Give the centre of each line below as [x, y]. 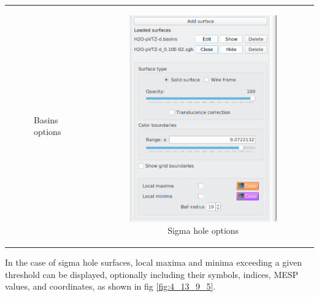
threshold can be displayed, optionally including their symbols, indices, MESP [152, 274]
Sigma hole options [203, 230]
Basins [46, 119]
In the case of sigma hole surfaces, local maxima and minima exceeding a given [154, 262]
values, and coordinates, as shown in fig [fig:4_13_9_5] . [110, 286]
